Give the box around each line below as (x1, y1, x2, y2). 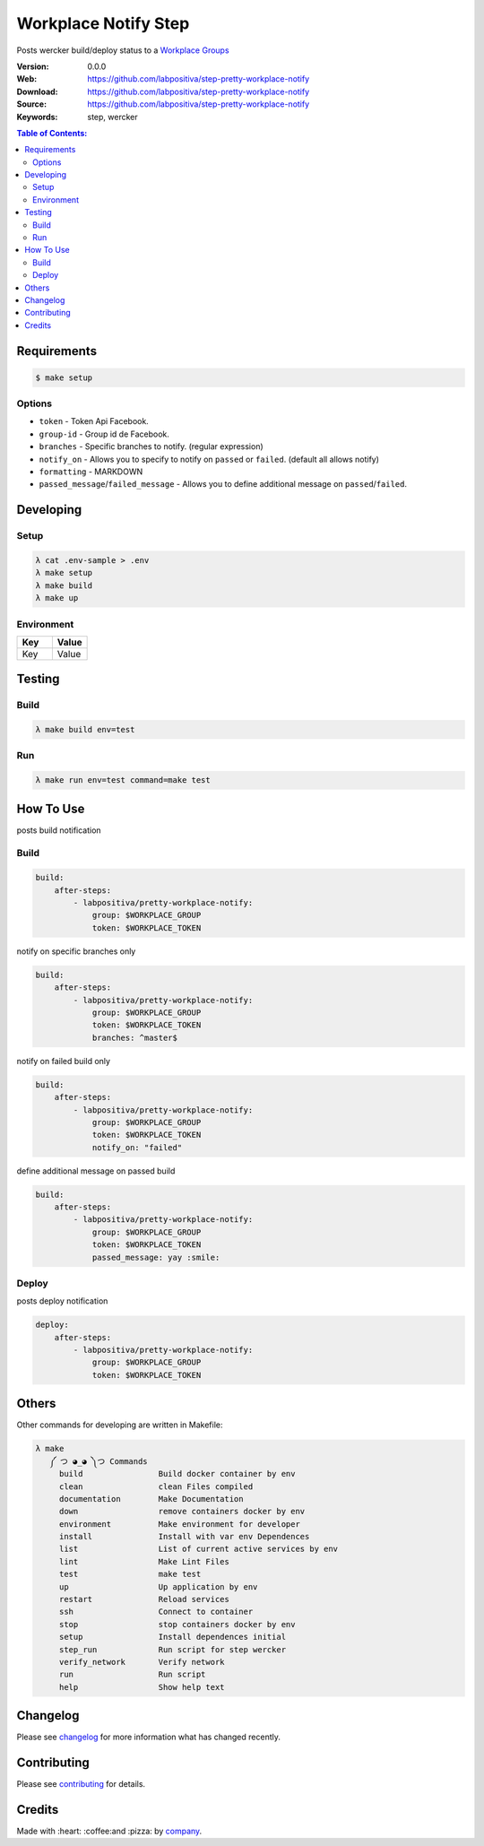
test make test (58, 1569, 202, 1580)
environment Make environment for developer (58, 1519, 300, 1529)
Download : (16, 86, 58, 97)
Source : (16, 99, 48, 109)
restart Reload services (58, 1594, 230, 1605)
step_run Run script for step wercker (58, 1644, 287, 1654)
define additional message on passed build (16, 1166, 176, 1176)
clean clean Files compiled (58, 1481, 254, 1492)
